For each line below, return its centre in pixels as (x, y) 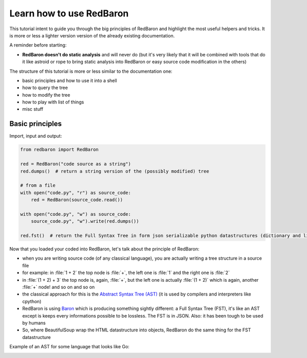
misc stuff (33, 109)
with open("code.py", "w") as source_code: (76, 214)
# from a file (38, 185)
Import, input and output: (36, 136)
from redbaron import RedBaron (60, 150)
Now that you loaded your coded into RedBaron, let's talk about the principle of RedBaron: (104, 249)
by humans (34, 323)
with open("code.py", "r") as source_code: (76, 193)
